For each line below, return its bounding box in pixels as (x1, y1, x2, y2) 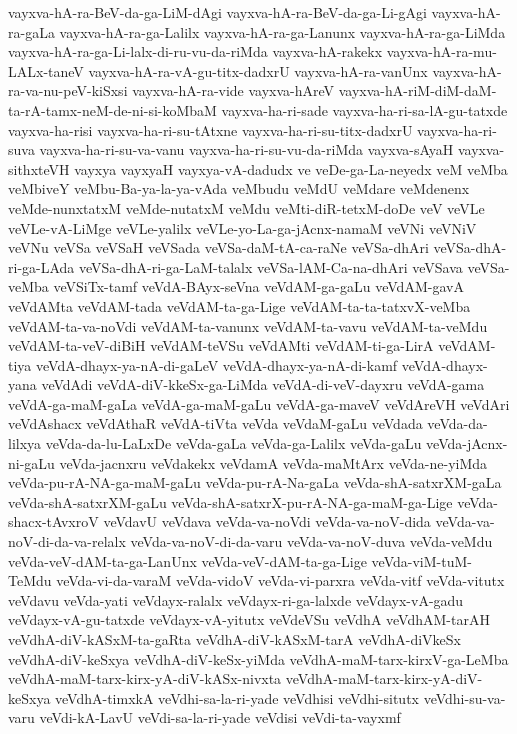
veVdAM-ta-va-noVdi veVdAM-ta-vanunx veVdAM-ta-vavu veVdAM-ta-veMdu (8, 315, 488, 336)
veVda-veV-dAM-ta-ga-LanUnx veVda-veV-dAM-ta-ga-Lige (8, 550, 367, 571)
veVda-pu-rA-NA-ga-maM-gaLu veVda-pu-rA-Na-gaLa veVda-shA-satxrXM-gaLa (8, 472, 502, 493)
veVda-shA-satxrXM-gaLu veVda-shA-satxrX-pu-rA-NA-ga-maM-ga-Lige (8, 491, 453, 512)
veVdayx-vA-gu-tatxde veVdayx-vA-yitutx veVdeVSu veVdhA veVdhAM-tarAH (8, 609, 490, 630)
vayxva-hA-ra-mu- (386, 41, 497, 62)
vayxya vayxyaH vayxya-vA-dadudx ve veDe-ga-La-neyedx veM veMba (74, 158, 508, 179)
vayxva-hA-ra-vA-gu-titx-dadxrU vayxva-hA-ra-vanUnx (88, 60, 428, 81)
